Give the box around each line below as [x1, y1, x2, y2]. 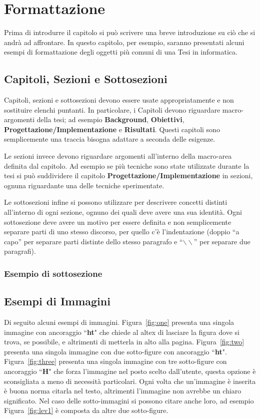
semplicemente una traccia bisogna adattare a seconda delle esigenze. [4, 134, 215, 144]
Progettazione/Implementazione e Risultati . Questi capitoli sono [4, 124, 220, 134]
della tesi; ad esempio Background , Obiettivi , [36, 114, 184, 125]
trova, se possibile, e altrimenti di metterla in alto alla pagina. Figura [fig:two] [4, 336, 244, 347]
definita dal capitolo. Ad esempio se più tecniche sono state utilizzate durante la [4, 160, 249, 171]
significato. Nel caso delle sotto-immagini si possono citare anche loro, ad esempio [4, 395, 254, 405]
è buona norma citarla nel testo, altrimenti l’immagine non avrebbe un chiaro [4, 385, 241, 396]
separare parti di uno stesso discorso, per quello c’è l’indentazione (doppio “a [4, 226, 239, 237]
